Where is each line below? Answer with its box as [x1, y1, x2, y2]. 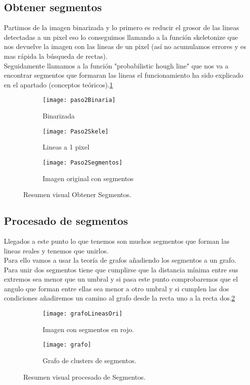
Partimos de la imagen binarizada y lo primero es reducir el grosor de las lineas [4, 22, 239, 33]
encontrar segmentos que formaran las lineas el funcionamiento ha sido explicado [4, 70, 244, 80]
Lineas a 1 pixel [43, 142, 90, 152]
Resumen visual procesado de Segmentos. [23, 371, 146, 382]
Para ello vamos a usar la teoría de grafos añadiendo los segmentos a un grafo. [4, 255, 236, 265]
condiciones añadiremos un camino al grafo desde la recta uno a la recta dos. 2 [4, 293, 235, 303]
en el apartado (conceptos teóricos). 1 [4, 79, 113, 89]
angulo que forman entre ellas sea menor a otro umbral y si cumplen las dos [4, 283, 229, 293]
